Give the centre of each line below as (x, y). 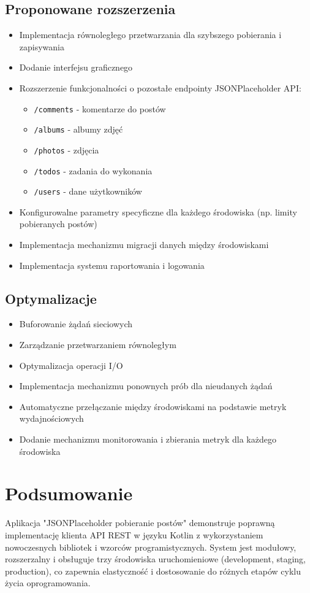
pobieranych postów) (58, 224)
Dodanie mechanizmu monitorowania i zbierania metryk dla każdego (148, 439)
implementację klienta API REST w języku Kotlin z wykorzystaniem (134, 534)
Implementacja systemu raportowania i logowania (112, 265)
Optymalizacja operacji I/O (71, 365)
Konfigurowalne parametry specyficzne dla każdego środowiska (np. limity (158, 211)
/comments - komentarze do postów (100, 108)
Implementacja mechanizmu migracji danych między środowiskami (144, 245)
